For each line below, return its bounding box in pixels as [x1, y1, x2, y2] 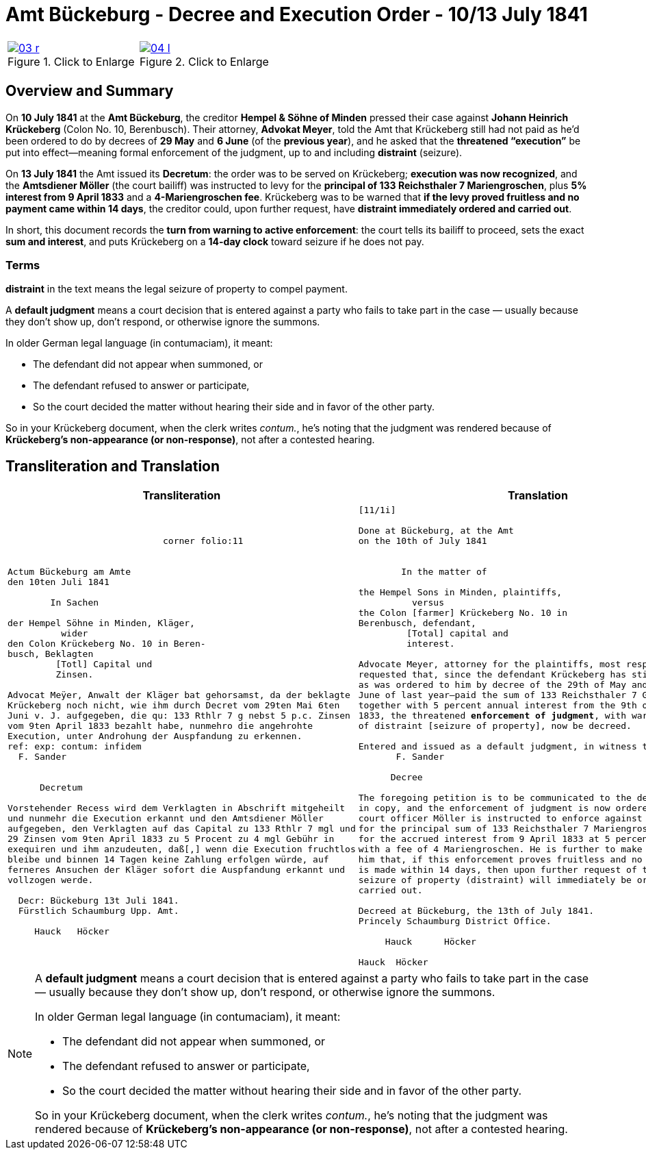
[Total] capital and [406, 628, 508, 639]
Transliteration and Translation [5, 457, 220, 475]
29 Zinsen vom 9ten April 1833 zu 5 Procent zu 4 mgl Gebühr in [8, 834, 335, 845]
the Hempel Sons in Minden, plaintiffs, [358, 587, 563, 598]
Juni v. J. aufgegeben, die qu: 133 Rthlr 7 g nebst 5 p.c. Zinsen [8, 710, 350, 721]
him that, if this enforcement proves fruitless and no [358, 854, 643, 865]
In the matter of [401, 567, 487, 577]
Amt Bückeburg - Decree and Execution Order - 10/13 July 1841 [5, 3, 588, 26]
